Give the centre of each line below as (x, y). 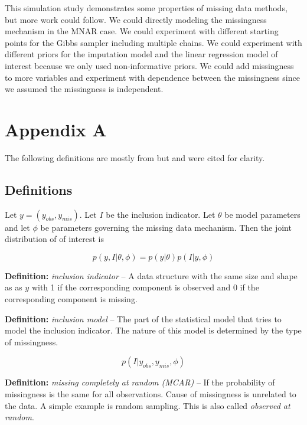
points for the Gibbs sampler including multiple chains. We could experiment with (153, 42)
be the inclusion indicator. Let (161, 214)
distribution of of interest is (54, 239)
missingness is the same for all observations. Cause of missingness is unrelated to (151, 394)
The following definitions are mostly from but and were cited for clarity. (135, 157)
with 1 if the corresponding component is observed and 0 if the (145, 287)
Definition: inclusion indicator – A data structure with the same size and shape (151, 275)
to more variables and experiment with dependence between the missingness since (152, 77)
